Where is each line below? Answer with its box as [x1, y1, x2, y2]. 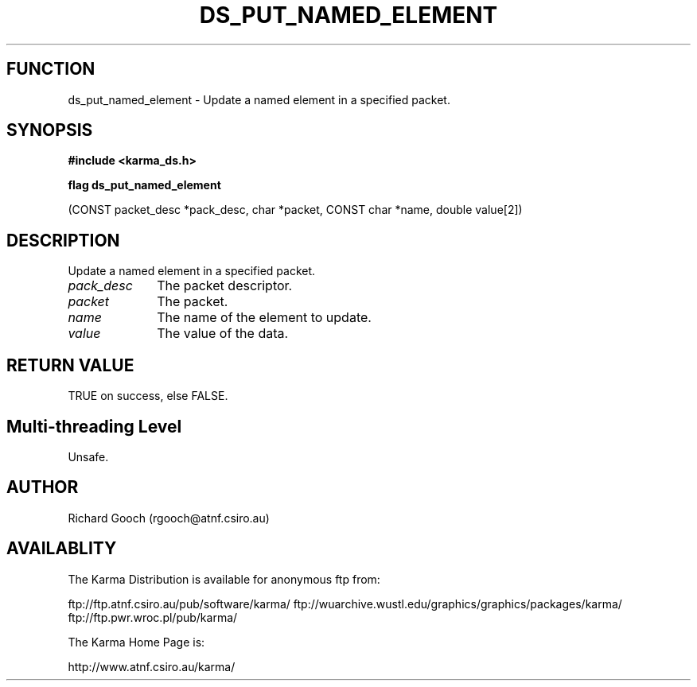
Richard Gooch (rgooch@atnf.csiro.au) [68, 510, 270, 525]
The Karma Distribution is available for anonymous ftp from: [68, 572, 380, 586]
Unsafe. [68, 449, 109, 464]
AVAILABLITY [6, 538, 117, 559]
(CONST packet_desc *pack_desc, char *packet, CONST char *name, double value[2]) [68, 203, 523, 217]
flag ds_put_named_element [68, 178, 221, 192]
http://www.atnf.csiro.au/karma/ [68, 659, 236, 673]
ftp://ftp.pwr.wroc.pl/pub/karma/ [68, 610, 238, 624]
